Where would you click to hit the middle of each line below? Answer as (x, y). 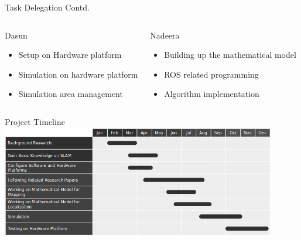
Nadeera (165, 35)
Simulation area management (71, 94)
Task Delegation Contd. (47, 7)
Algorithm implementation (212, 94)
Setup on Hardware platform (70, 55)
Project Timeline (35, 121)
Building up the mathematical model (230, 55)
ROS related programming (211, 74)
